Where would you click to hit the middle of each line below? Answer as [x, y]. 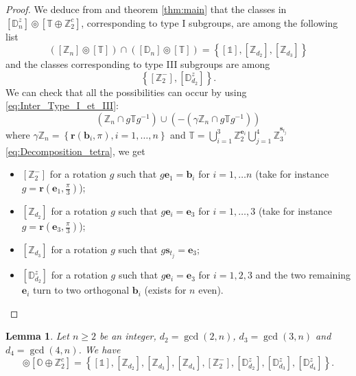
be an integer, [128, 336]
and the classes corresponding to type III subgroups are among [138, 64]
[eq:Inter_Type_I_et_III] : [62, 105]
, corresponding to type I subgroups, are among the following [210, 22]
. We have [99, 349]
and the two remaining [303, 275]
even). [211, 290]
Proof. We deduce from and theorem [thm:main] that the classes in [146, 9]
